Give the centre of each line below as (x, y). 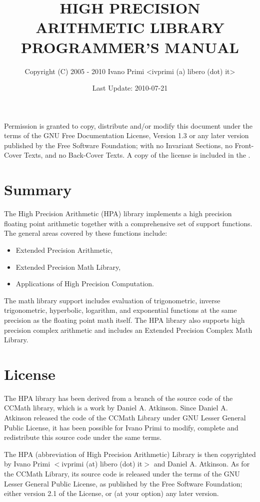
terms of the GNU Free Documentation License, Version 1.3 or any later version (126, 135)
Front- (244, 145)
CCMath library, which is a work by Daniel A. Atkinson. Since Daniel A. (116, 408)
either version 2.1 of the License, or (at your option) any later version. (111, 493)
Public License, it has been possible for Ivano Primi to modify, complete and (121, 427)
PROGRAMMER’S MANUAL (130, 47)
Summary (38, 189)
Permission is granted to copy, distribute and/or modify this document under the (128, 125)
